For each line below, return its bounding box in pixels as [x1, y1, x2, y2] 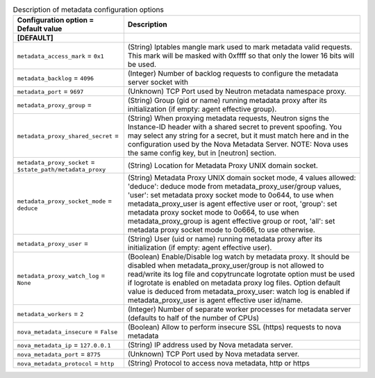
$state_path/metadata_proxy [17, 166, 106, 174]
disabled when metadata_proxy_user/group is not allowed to [127, 261, 324, 270]
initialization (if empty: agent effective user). [127, 243, 272, 253]
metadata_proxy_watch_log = [17, 270, 106, 280]
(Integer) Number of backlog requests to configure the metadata [127, 69, 339, 79]
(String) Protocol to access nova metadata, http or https [127, 359, 310, 368]
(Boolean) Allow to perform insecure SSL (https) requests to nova [127, 322, 342, 332]
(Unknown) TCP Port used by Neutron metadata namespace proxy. [127, 87, 347, 97]
